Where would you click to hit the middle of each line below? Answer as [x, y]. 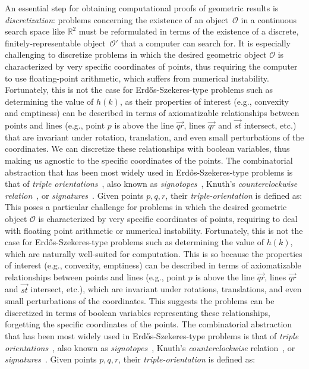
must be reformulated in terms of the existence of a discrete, [189, 31]
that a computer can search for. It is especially [206, 43]
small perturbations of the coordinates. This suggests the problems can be [140, 301]
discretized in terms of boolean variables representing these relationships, [138, 312]
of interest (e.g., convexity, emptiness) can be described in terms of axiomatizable [153, 265]
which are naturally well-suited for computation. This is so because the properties [154, 253]
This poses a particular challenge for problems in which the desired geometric [146, 207]
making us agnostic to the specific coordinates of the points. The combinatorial [149, 160]
